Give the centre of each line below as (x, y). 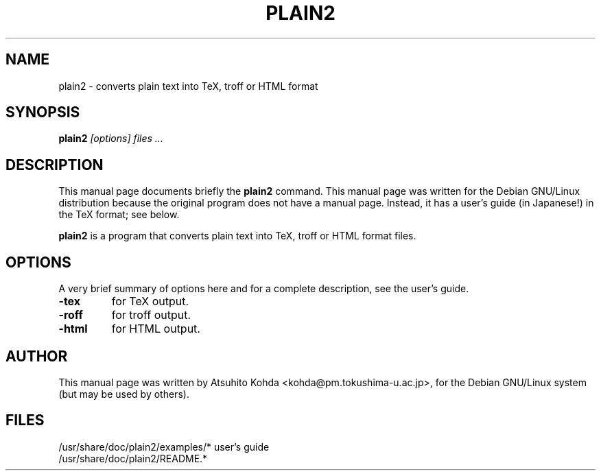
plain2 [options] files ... (111, 139)
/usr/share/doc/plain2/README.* (133, 458)
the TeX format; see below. (119, 215)
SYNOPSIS (43, 112)
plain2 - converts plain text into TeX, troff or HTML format (188, 86)
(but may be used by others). (124, 394)
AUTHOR (37, 356)
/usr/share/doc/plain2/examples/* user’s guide (164, 447)
